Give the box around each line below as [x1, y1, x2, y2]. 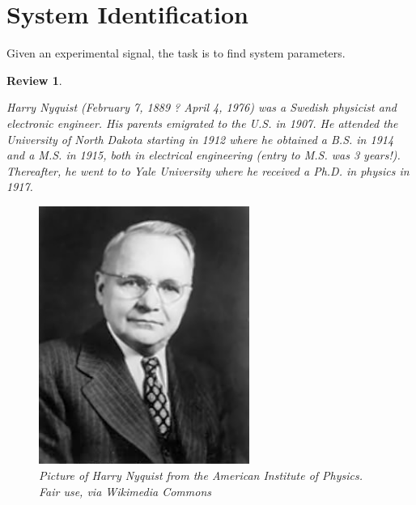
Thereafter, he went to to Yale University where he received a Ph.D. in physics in [6, 162, 410, 179]
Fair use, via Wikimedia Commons [39, 482, 211, 499]
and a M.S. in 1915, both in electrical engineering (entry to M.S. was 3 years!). [6, 146, 401, 163]
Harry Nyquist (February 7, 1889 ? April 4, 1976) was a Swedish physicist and [6, 99, 397, 116]
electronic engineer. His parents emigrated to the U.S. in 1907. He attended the [6, 114, 398, 131]
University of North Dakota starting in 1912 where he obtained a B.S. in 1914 [6, 130, 394, 147]
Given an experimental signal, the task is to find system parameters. [6, 45, 346, 62]
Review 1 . [6, 71, 62, 88]
